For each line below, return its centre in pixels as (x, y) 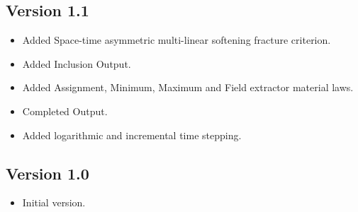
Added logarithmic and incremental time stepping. (132, 135)
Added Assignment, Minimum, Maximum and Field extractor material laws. (188, 87)
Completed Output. (65, 111)
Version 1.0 (47, 173)
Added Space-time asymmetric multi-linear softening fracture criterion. (177, 40)
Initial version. (54, 202)
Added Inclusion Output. (77, 63)
